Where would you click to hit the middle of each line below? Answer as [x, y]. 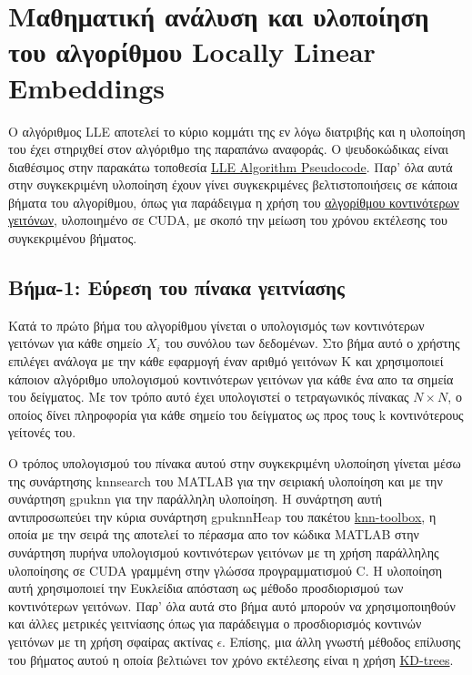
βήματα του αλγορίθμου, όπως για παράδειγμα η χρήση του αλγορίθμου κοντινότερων [234, 202]
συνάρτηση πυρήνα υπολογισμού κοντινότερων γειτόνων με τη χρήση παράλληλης [224, 552]
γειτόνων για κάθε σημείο [75, 343]
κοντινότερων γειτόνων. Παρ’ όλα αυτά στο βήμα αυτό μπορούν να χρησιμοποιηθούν [232, 605]
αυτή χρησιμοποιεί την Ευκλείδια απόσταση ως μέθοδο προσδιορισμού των [206, 588]
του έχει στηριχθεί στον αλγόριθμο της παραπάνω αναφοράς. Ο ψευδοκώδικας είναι [228, 149]
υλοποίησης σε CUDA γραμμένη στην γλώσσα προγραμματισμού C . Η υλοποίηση [226, 570]
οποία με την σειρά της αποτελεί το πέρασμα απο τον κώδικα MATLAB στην [214, 534]
